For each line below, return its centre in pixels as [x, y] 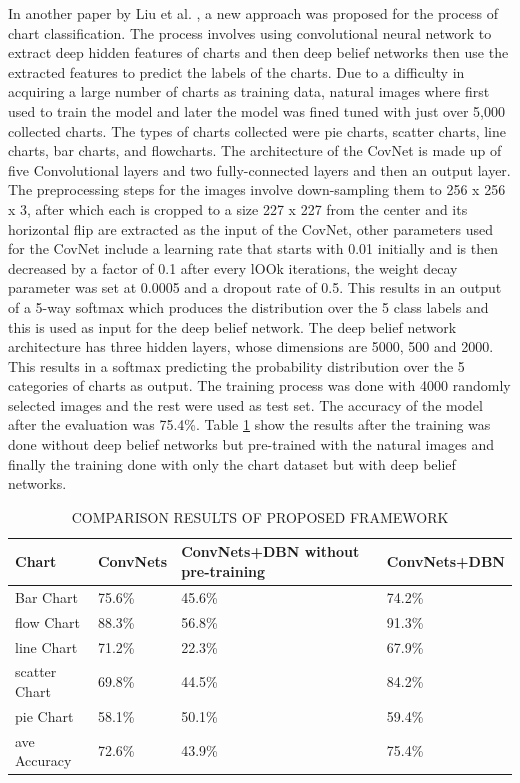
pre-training [223, 571]
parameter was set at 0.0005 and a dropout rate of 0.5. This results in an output [255, 287]
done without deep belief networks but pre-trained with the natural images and [251, 444]
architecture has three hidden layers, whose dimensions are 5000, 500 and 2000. [251, 346]
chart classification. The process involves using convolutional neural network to [250, 32]
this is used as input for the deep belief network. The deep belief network [232, 326]
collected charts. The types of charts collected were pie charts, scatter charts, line [257, 130]
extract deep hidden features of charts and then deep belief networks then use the [258, 52]
